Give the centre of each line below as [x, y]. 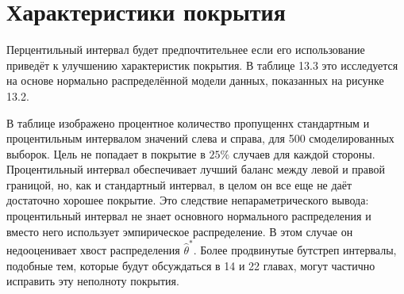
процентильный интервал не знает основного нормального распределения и [189, 216]
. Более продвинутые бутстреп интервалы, [295, 249]
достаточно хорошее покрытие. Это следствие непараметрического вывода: [188, 200]
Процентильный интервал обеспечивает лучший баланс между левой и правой [196, 169]
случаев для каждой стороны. [304, 153]
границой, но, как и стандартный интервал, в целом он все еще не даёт [179, 184]
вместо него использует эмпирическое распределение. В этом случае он [180, 231]
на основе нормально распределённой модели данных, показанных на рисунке [195, 80]
